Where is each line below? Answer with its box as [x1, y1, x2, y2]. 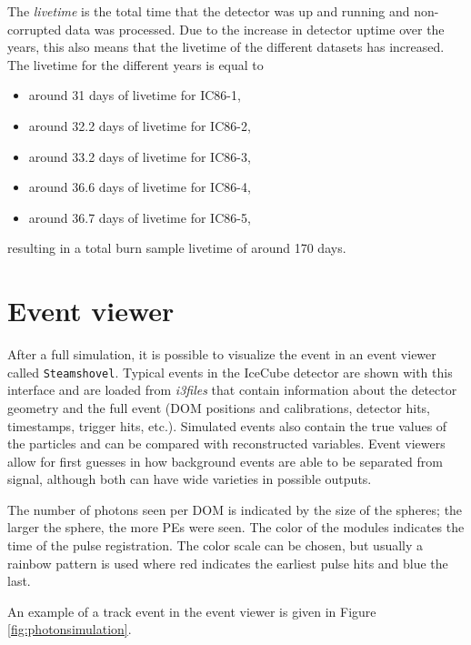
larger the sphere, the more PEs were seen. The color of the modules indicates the [7, 518, 465, 537]
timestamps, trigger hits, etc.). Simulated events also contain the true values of [7, 416, 447, 435]
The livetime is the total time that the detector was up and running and [7, 2, 410, 20]
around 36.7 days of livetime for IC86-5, [28, 207, 251, 227]
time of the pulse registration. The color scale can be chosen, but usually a [7, 536, 424, 555]
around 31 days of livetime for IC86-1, [28, 86, 241, 105]
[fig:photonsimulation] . [7, 620, 132, 639]
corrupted [7, 19, 62, 38]
